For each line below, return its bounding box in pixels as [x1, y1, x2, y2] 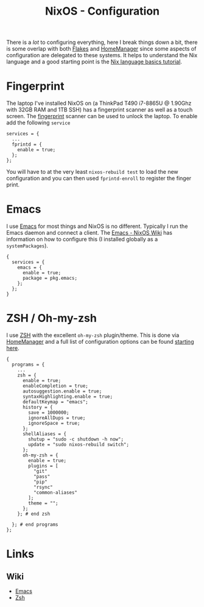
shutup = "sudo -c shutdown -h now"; [28, 436, 124, 442]
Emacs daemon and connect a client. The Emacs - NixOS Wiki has [6, 229, 172, 236]
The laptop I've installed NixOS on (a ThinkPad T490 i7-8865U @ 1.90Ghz [6, 99, 192, 107]
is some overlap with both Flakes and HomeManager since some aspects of [6, 45, 197, 52]
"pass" [33, 474, 51, 480]
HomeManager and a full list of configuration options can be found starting [6, 338, 194, 345]
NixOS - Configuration [44, 4, 160, 18]
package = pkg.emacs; [22, 275, 78, 282]
